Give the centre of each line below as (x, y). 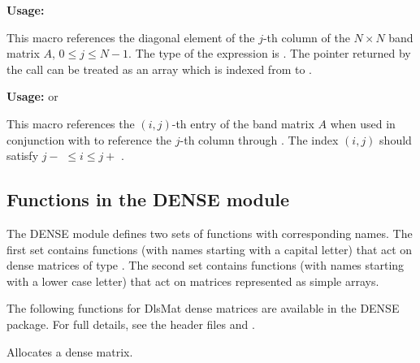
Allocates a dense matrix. (70, 351)
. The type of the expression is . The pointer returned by (270, 53)
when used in (363, 123)
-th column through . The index (259, 139)
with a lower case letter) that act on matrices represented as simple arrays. (193, 281)
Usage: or (32, 96)
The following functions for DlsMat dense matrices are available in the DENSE (203, 308)
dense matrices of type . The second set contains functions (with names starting (206, 265)
